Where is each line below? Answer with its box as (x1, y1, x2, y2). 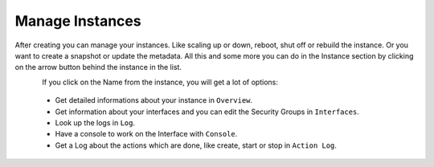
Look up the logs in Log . (55, 117, 136, 128)
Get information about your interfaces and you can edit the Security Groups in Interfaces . (55, 107, 359, 116)
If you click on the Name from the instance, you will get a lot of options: (42, 77, 279, 87)
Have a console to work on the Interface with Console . (55, 129, 238, 139)
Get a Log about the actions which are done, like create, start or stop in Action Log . (55, 141, 338, 150)
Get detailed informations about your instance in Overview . (55, 96, 253, 105)
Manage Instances (14, 12, 141, 30)
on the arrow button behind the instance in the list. (14, 63, 182, 72)
